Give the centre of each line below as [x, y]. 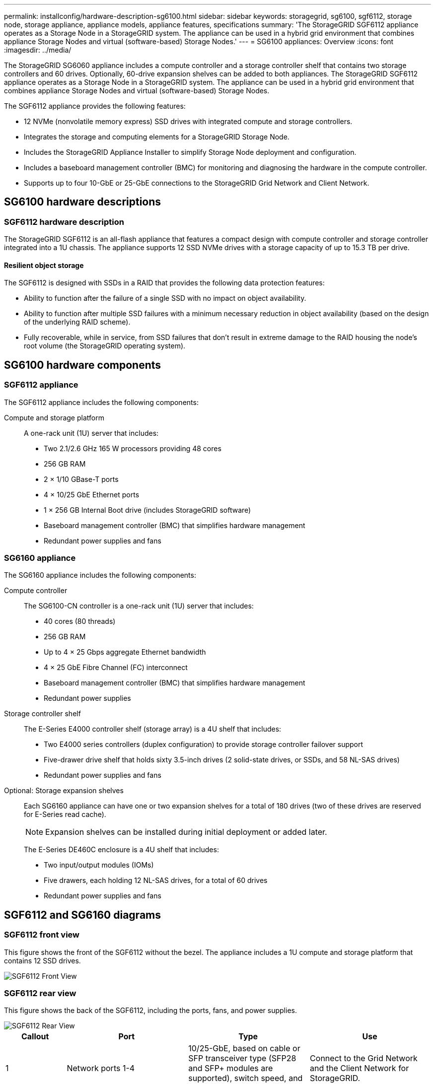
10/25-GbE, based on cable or [244, 1049]
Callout [35, 1037]
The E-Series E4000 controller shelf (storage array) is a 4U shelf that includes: [153, 729]
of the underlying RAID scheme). [77, 322]
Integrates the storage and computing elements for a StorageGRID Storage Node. [157, 137]
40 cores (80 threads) [80, 621]
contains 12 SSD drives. [42, 960]
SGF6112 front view [42, 935]
